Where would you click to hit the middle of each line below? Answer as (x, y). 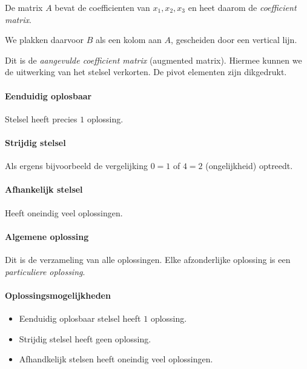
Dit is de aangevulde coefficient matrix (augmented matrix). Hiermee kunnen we (153, 60)
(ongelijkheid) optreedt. (249, 166)
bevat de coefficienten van (102, 7)
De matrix (24, 7)
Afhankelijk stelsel (44, 189)
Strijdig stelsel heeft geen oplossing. (85, 338)
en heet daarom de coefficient (242, 7)
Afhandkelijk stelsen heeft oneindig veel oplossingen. (116, 359)
